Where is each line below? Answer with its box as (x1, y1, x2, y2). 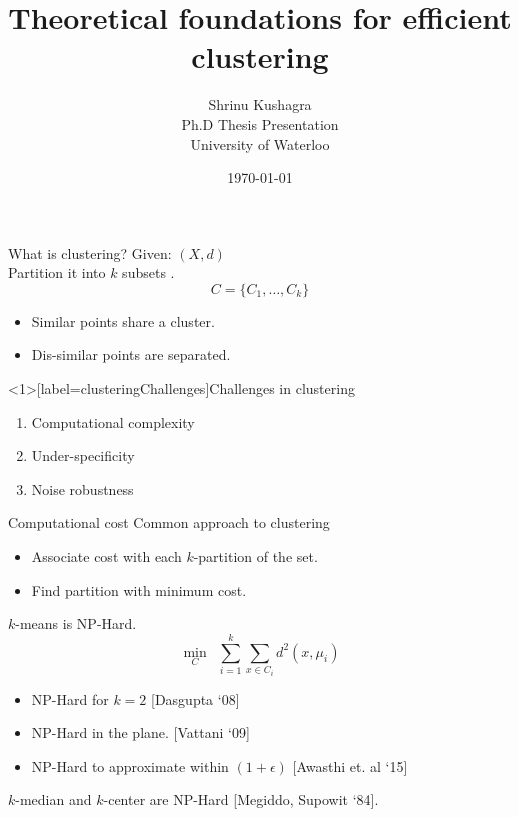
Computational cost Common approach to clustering (8, 512, 330, 533)
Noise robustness (31, 478, 134, 499)
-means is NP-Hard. (15, 613, 137, 634)
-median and (15, 789, 92, 810)
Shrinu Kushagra (208, 94, 312, 115)
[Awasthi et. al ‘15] (292, 755, 408, 776)
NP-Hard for (31, 688, 109, 709)
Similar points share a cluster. (31, 310, 215, 331)
